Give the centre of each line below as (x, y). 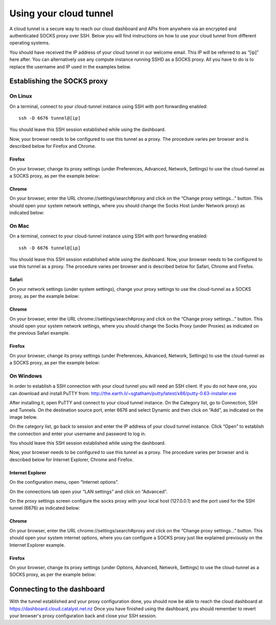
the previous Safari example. (40, 333)
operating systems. (30, 43)
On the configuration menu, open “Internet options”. (64, 482)
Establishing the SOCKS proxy (59, 81)
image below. (24, 417)
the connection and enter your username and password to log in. (78, 434)
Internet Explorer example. (37, 545)
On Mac (19, 226)
